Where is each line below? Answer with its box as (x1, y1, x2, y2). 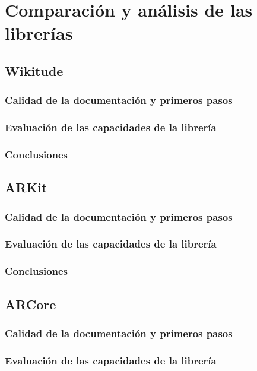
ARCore (5, 294, 56, 313)
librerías (5, 21, 73, 45)
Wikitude (5, 61, 64, 80)
